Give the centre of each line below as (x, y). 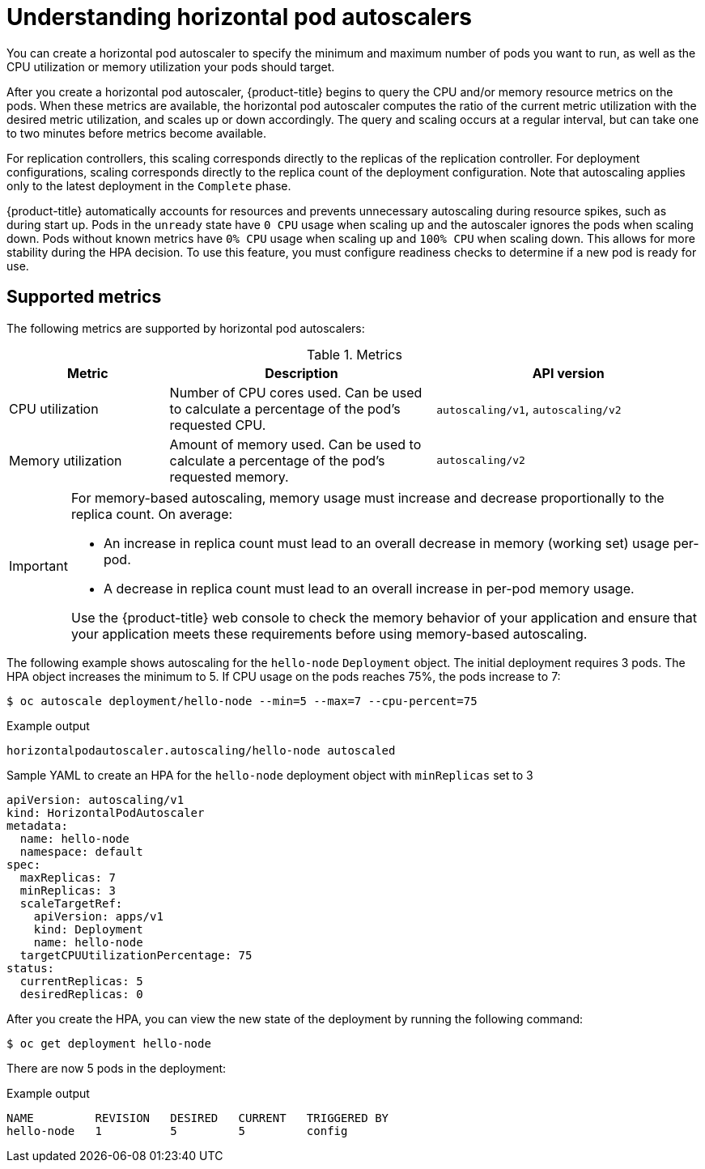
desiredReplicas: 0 (81, 994)
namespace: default (81, 851)
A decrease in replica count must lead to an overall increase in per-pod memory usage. (369, 588)
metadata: (37, 825)
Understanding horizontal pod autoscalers (240, 17)
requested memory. (229, 476)
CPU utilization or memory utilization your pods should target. (171, 66)
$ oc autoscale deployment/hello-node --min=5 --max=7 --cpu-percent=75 (242, 701)
